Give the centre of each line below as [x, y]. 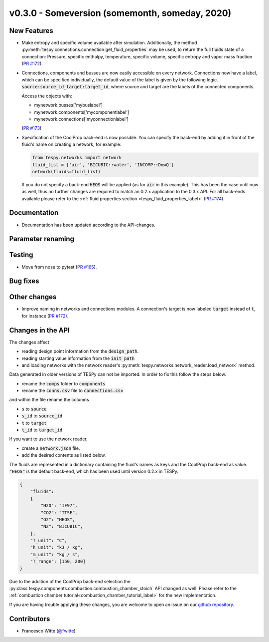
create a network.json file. [51, 448]
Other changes [33, 297]
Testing [21, 255]
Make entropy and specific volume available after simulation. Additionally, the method [109, 43]
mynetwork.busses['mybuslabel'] [68, 105]
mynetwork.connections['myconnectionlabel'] [81, 119]
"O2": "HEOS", [58, 519]
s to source [34, 409]
